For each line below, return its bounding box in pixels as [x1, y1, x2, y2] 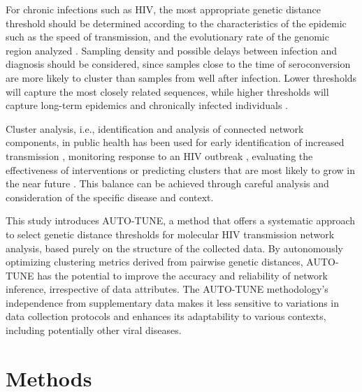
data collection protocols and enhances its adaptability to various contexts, [6, 309, 326, 324]
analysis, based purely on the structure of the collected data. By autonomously [6, 240, 343, 255]
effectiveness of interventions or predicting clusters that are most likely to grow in [6, 162, 355, 177]
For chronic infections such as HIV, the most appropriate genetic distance [6, 2, 321, 16]
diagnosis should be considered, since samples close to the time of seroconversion [6, 57, 351, 71]
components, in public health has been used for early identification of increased [6, 135, 345, 150]
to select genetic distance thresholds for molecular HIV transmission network [6, 226, 335, 241]
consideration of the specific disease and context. [6, 189, 214, 204]
